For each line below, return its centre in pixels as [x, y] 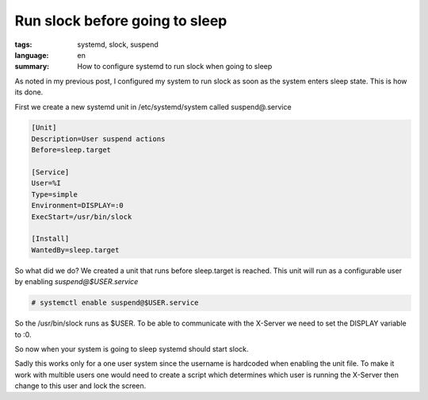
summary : [32, 67]
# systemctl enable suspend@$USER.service [115, 303]
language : [32, 55]
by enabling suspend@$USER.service [76, 282]
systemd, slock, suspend [118, 44]
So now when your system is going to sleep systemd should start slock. [132, 348]
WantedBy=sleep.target [75, 250]
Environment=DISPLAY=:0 [78, 206]
